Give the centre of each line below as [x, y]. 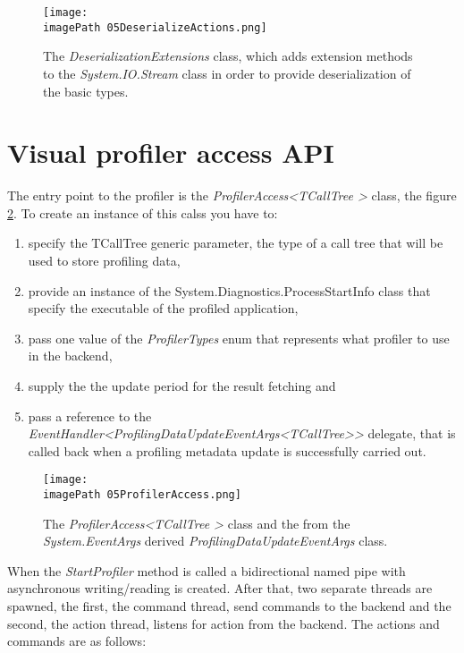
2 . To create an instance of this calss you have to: [143, 212]
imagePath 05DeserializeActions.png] [155, 27]
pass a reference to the [90, 416]
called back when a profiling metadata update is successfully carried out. [227, 450]
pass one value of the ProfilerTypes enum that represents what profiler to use [239, 338]
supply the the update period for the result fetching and [182, 385]
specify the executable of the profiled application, [163, 308]
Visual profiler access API [171, 153]
